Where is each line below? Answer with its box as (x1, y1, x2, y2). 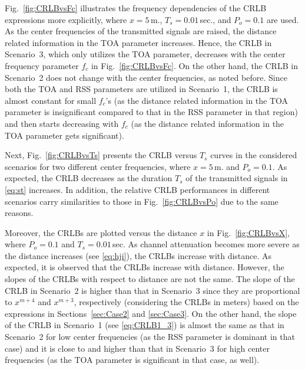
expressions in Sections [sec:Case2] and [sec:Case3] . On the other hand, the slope (5, 307, 297, 319)
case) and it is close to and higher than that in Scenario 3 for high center (5, 342, 270, 354)
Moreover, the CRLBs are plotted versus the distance (5, 226, 197, 238)
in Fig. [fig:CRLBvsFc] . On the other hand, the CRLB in (91, 59, 298, 71)
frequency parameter (5, 59, 79, 71)
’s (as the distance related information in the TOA (105, 94, 289, 106)
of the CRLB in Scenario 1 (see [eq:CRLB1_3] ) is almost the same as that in (5, 319, 284, 331)
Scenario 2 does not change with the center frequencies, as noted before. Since (5, 71, 287, 83)
